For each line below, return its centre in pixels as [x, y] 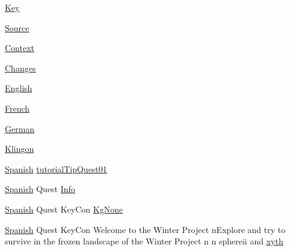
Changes [20, 68]
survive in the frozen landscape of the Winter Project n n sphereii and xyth [144, 241]
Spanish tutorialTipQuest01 [56, 168]
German [20, 128]
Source [17, 27]
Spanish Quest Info [40, 189]
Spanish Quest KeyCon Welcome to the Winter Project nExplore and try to [145, 229]
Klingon [20, 149]
